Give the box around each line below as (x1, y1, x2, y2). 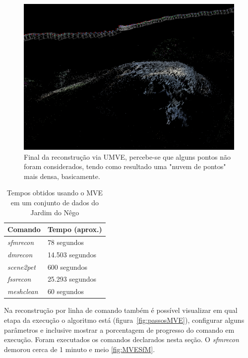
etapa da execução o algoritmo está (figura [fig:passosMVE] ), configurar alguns (4, 315, 245, 325)
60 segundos (47, 286, 84, 297)
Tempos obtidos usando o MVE (6, 187, 103, 198)
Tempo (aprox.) (47, 224, 102, 235)
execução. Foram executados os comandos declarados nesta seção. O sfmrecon (4, 334, 239, 345)
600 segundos (47, 261, 88, 272)
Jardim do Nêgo (30, 207, 79, 217)
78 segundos (47, 237, 84, 247)
